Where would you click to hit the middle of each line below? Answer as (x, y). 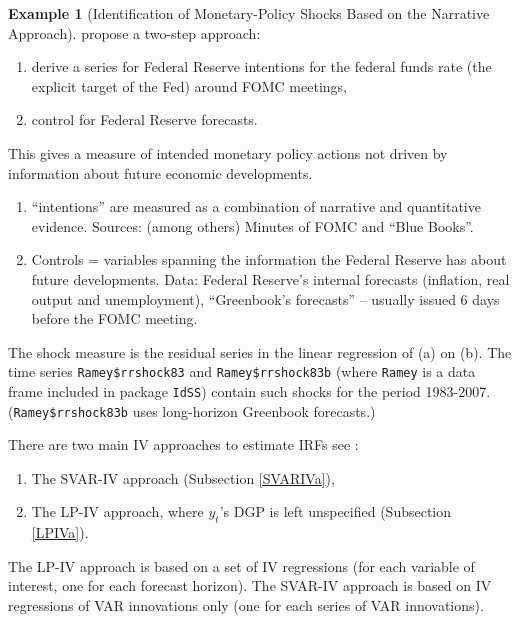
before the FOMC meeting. (114, 318)
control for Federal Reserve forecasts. (144, 119)
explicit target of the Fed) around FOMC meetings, (189, 85)
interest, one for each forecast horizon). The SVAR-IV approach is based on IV (250, 585)
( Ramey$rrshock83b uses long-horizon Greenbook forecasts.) (192, 410)
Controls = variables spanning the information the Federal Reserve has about (269, 259)
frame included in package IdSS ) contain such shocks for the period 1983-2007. (249, 390)
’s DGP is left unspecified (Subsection (335, 511)
